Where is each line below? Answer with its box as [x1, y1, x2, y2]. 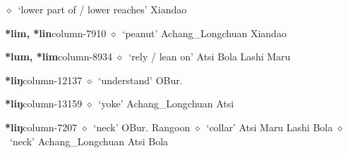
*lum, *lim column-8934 [5, 49, 113, 64]
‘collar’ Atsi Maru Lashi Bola [206, 119, 333, 134]
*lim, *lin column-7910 [5, 25, 107, 40]
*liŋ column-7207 [5, 119, 78, 134]
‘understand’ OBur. [98, 72, 183, 87]
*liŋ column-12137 [5, 72, 83, 87]
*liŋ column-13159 [5, 96, 83, 111]
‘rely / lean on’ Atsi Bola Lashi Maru [128, 49, 291, 64]
